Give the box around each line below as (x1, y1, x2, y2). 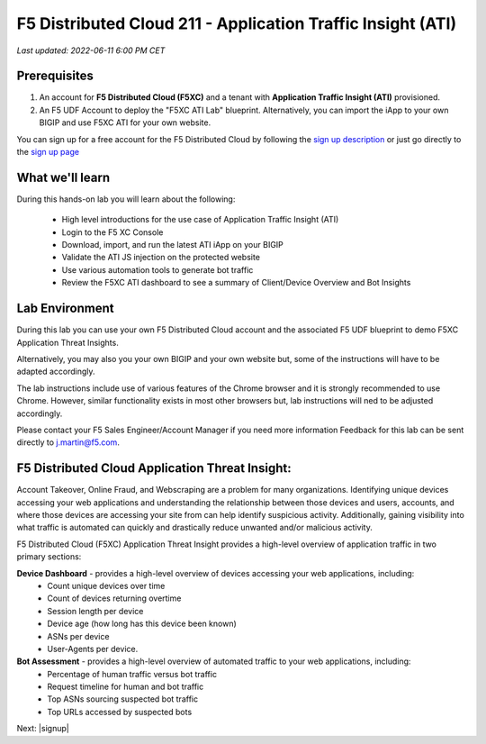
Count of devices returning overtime (47, 593, 182, 603)
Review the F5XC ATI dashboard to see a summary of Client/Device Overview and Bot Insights (61, 277, 411, 288)
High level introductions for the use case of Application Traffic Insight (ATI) (61, 214, 339, 225)
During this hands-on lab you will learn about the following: (16, 194, 236, 204)
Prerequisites (16, 68, 94, 84)
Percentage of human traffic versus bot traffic (47, 668, 218, 679)
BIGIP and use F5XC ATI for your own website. (39, 117, 211, 128)
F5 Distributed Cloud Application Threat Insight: (16, 460, 292, 476)
